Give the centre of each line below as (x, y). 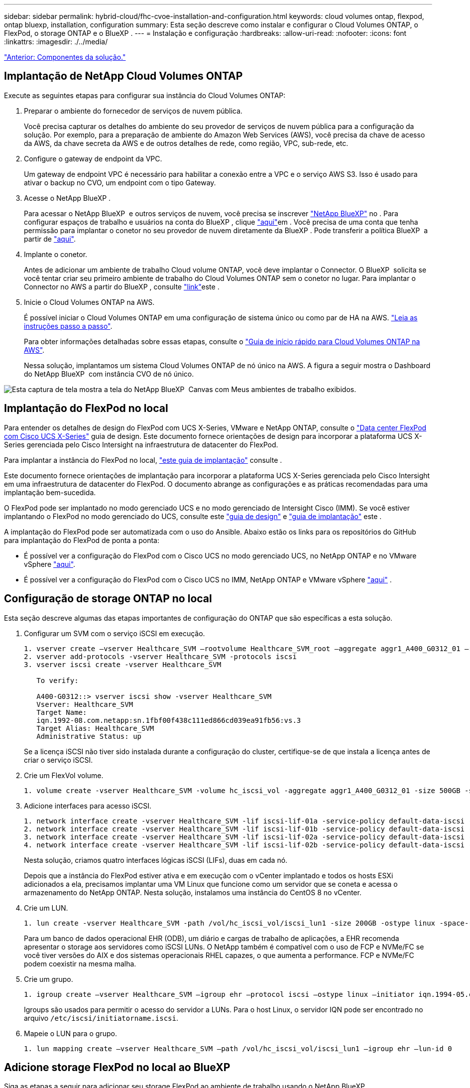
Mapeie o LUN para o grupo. (70, 1033)
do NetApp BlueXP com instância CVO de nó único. (109, 374)
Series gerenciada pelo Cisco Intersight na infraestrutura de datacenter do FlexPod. (141, 444)
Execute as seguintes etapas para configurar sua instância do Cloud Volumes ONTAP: (145, 95)
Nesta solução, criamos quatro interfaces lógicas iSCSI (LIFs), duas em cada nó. (156, 860)
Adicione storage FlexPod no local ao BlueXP (117, 1067)
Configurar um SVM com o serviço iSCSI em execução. (115, 633)
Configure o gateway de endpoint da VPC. (93, 158)
